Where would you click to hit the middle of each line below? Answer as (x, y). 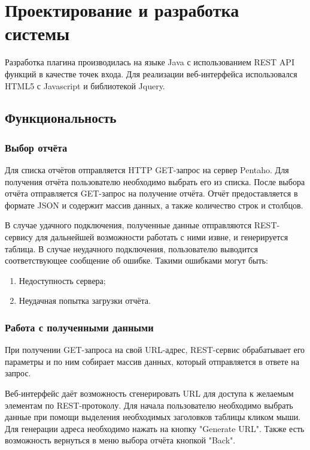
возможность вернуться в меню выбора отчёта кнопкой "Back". (120, 440)
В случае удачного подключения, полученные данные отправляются (128, 225)
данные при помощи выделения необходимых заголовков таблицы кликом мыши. (153, 417)
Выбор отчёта (36, 147)
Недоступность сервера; (62, 280)
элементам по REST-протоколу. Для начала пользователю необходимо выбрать (149, 405)
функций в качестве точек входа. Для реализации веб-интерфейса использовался (151, 73)
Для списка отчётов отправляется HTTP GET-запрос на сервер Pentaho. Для (147, 170)
